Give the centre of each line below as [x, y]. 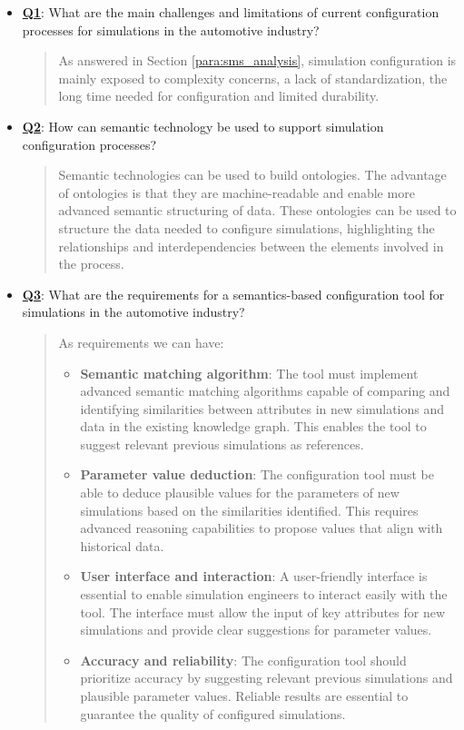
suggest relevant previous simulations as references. [222, 444]
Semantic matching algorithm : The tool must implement [249, 373]
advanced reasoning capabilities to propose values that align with [262, 528]
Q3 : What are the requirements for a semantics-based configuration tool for [233, 294]
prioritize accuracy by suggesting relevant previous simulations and [267, 678]
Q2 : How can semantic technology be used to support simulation [203, 126]
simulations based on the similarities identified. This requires [249, 510]
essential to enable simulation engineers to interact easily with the [264, 594]
